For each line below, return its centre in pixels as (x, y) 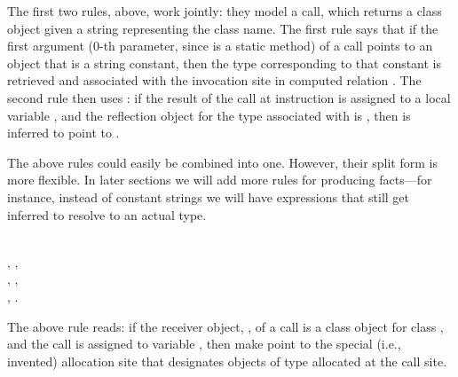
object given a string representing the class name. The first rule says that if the (223, 28)
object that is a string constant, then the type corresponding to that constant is (225, 63)
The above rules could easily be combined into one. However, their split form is (222, 162)
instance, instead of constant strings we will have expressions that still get (209, 196)
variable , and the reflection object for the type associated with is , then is (209, 115)
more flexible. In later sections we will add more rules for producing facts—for (220, 180)
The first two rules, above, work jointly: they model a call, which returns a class (225, 11)
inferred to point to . (63, 133)
